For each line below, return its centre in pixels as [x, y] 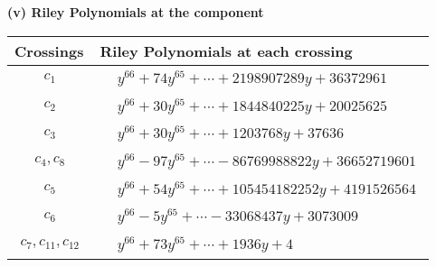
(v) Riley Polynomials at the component [136, 12]
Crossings [49, 51]
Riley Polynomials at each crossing [226, 51]
